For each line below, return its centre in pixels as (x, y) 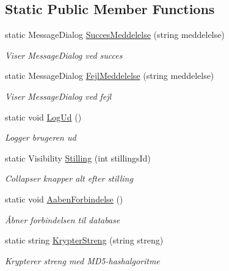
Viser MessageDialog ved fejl (58, 96)
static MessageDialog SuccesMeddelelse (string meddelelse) (115, 35)
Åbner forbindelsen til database (63, 219)
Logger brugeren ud (41, 137)
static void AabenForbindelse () (64, 199)
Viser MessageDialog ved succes (64, 55)
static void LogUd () (43, 117)
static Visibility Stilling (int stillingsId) (78, 158)
